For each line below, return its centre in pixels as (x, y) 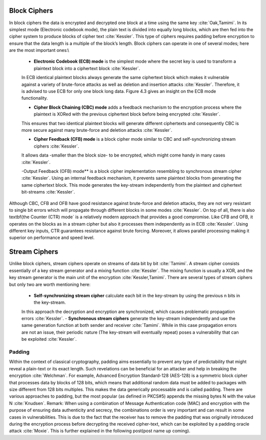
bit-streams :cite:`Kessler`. (48, 192)
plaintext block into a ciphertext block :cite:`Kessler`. (87, 68)
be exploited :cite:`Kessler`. (49, 339)
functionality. (35, 98)
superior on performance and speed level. (52, 238)
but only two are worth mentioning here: (50, 284)
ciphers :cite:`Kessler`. (56, 146)
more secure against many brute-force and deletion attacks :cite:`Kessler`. (97, 130)
